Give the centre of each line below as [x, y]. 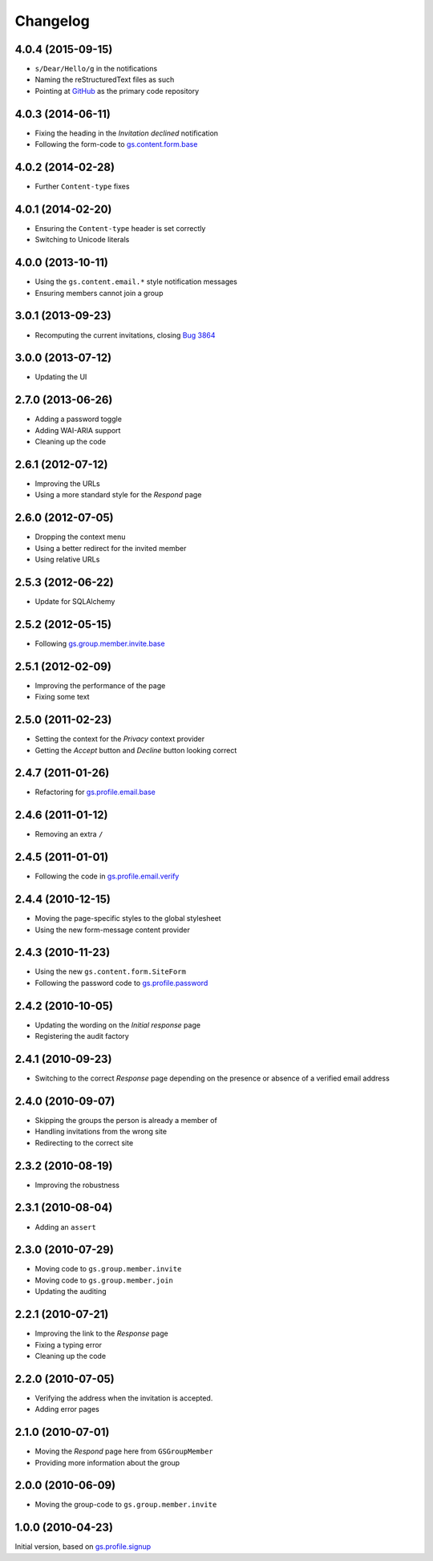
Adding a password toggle [78, 419]
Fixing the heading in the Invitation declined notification [127, 133]
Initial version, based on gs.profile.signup [83, 1547]
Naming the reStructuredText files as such [105, 79]
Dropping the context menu [80, 537]
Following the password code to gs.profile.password [121, 983]
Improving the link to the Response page [101, 1334]
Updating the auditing [71, 1291]
